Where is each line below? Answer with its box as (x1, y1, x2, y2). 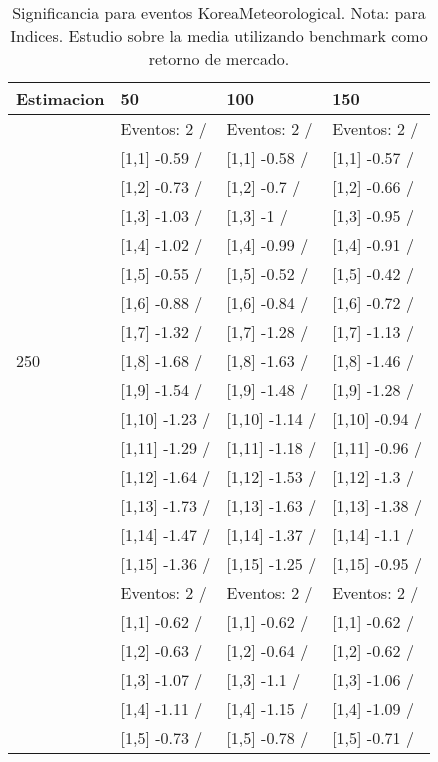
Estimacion (16, 87, 105, 110)
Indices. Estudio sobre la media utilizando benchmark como (10, 24, 428, 47)
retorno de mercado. (148, 47, 290, 70)
